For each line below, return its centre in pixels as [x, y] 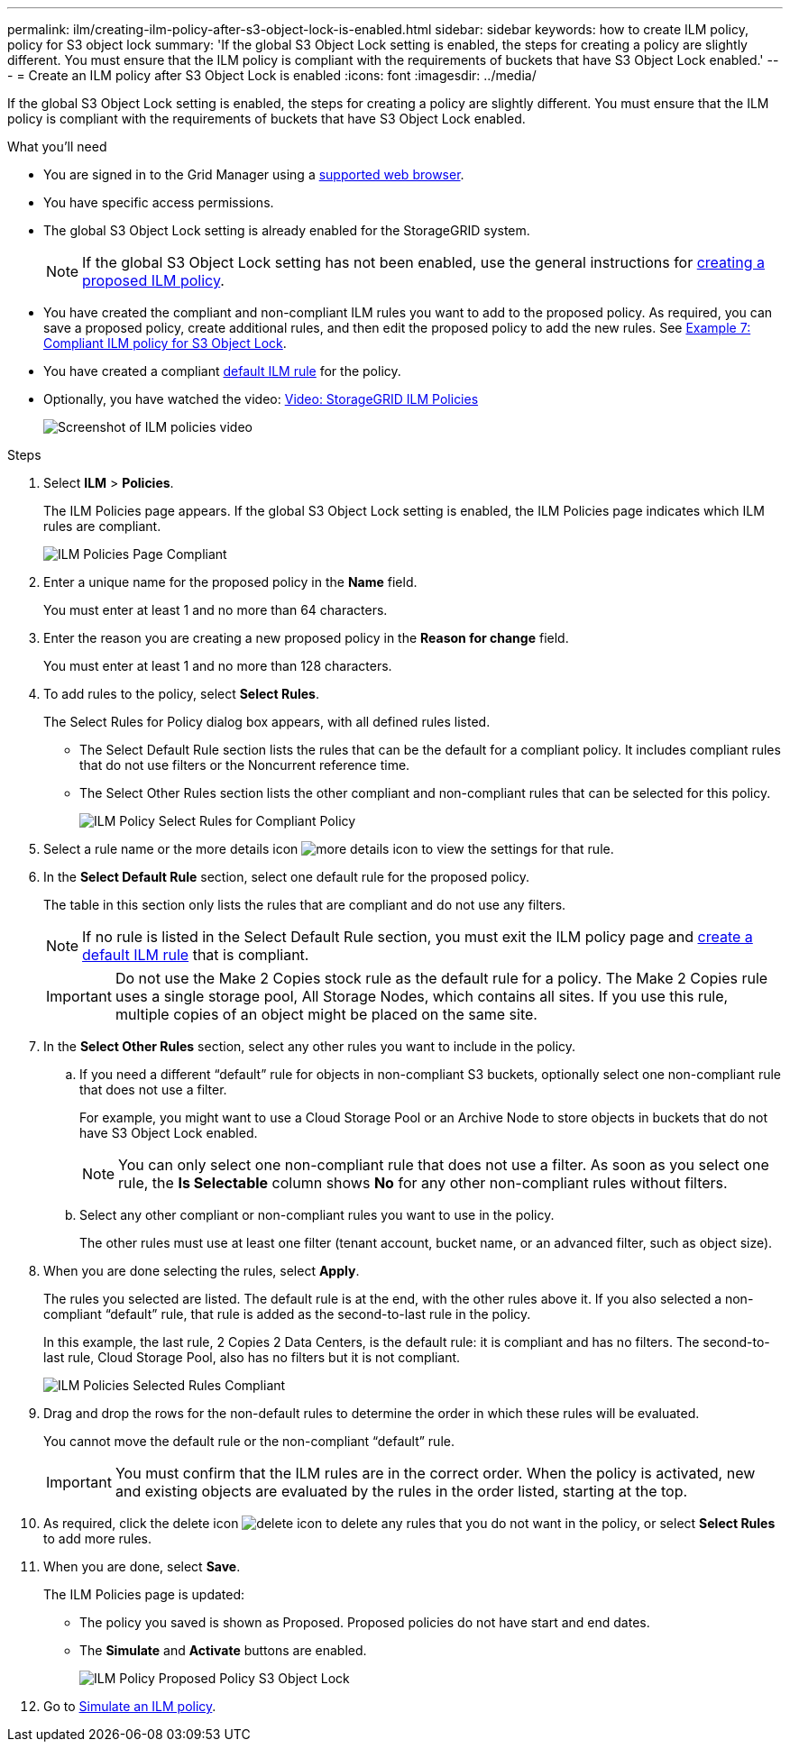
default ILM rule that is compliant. [196, 955]
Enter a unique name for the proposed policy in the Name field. [230, 582]
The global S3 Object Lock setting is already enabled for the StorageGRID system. [287, 230]
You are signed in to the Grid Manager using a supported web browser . [254, 174]
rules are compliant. [102, 526]
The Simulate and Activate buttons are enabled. [223, 1650]
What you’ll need [57, 147]
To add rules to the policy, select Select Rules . [181, 694]
